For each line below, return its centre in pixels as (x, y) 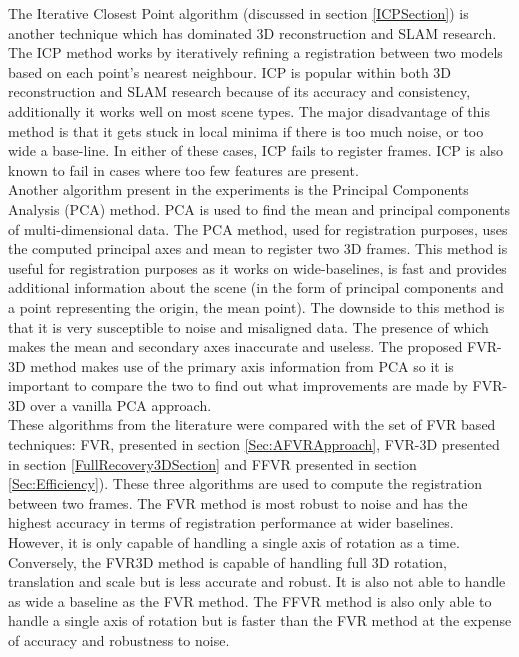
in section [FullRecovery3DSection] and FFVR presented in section (212, 463)
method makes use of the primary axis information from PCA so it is (242, 365)
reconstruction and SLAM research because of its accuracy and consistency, (239, 91)
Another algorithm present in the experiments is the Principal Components (238, 189)
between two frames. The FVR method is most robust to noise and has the (238, 502)
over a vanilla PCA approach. (121, 404)
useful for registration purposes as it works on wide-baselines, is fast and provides (257, 267)
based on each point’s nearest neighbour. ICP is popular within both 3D (230, 71)
